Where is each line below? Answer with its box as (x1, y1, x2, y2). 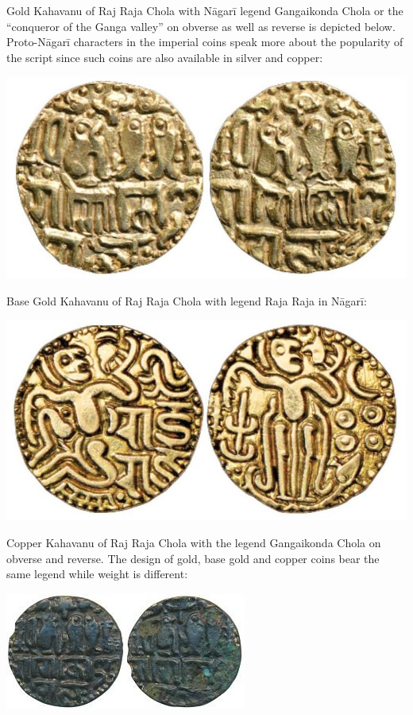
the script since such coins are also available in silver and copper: (6, 49, 323, 65)
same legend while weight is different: (6, 565, 188, 582)
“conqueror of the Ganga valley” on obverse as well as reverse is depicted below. (6, 17, 396, 34)
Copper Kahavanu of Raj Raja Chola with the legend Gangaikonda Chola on (6, 534, 381, 551)
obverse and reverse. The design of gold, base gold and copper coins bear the (6, 550, 380, 566)
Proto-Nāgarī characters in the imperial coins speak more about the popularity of (6, 33, 403, 50)
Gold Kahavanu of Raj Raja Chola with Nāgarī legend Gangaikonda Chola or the (6, 2, 403, 18)
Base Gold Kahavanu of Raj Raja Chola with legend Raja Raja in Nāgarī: (6, 292, 367, 309)
